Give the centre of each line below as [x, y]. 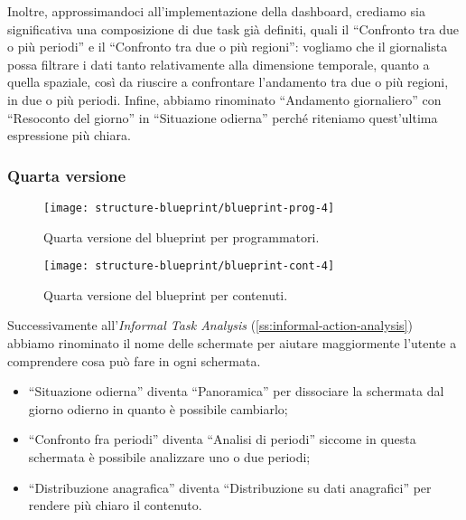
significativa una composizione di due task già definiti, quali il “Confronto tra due [233, 28]
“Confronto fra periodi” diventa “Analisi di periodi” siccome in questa [222, 439]
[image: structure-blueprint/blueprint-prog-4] [189, 208]
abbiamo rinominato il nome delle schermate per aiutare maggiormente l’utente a [232, 343]
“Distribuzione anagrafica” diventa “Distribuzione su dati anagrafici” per [230, 487]
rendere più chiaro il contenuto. [115, 505]
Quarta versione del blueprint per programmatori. [182, 236]
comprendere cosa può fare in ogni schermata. [134, 360]
